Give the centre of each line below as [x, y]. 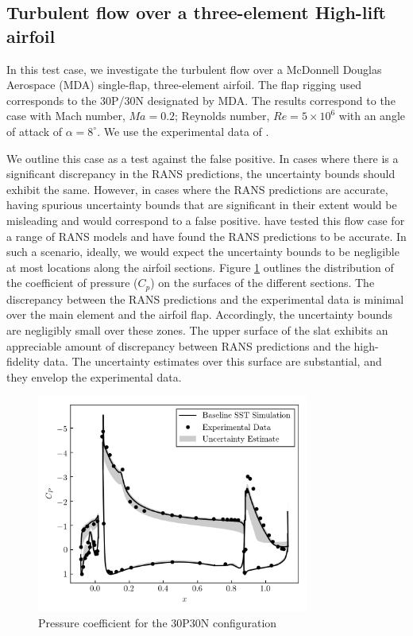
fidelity [23, 361]
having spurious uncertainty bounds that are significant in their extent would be [202, 205]
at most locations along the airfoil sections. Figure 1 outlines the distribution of [200, 267]
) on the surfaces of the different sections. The [262, 283]
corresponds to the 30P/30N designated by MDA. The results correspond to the [201, 100]
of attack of [34, 131]
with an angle [372, 116]
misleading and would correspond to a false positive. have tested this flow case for [206, 220]
